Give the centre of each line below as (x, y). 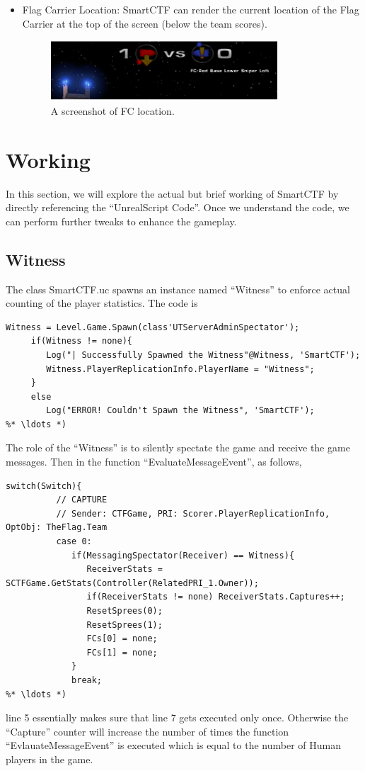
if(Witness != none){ (81, 341)
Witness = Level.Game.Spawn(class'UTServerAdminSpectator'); (153, 327)
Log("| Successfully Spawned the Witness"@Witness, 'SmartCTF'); (203, 355)
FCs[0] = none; (122, 639)
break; (87, 680)
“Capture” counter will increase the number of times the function (147, 731)
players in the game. (50, 759)
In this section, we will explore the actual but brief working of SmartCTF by (172, 193)
